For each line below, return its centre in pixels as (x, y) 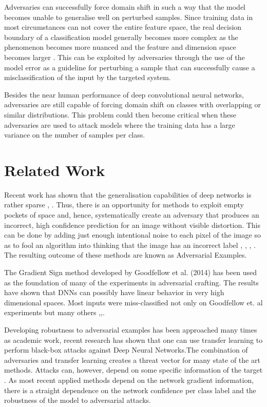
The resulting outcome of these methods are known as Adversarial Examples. (126, 255)
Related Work (55, 170)
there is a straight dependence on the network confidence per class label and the (130, 390)
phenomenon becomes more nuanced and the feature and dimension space (120, 47)
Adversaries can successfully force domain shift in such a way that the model (125, 7)
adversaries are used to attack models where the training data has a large (120, 124)
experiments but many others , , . (54, 312)
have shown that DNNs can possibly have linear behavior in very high (114, 292)
